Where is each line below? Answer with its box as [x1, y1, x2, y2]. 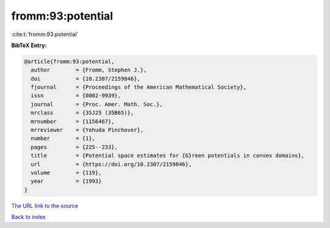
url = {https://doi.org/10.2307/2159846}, [31, 161, 192, 167]
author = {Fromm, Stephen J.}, [31, 67, 147, 73]
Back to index [11, 213, 46, 221]
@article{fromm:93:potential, [24, 58, 115, 65]
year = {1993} [31, 178, 102, 185]
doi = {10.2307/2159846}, [31, 75, 141, 82]
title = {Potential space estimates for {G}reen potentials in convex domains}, [31, 152, 305, 159]
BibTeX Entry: [11, 42, 47, 49]
